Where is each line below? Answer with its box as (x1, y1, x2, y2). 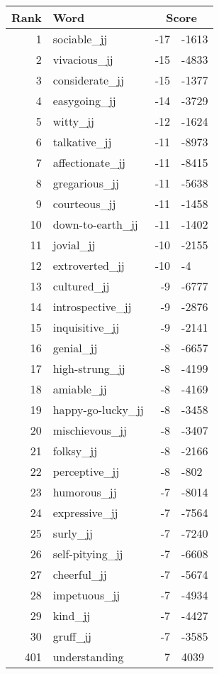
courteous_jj (52, 195, 116, 212)
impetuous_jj (52, 587, 120, 603)
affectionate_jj (52, 154, 125, 170)
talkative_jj (52, 134, 112, 150)
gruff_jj (52, 628, 91, 644)
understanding (52, 648, 124, 665)
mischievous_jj (52, 422, 127, 438)
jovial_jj (52, 237, 96, 253)
